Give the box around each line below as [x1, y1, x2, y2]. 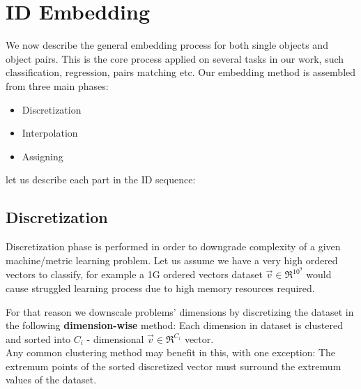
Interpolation [22, 125, 78, 140]
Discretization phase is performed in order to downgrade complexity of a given [6, 239, 341, 254]
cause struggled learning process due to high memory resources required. [6, 280, 315, 295]
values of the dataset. [6, 372, 97, 387]
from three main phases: [6, 78, 109, 93]
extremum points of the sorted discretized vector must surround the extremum [6, 358, 341, 373]
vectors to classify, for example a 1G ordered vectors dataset [6, 267, 263, 282]
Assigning [22, 148, 63, 163]
